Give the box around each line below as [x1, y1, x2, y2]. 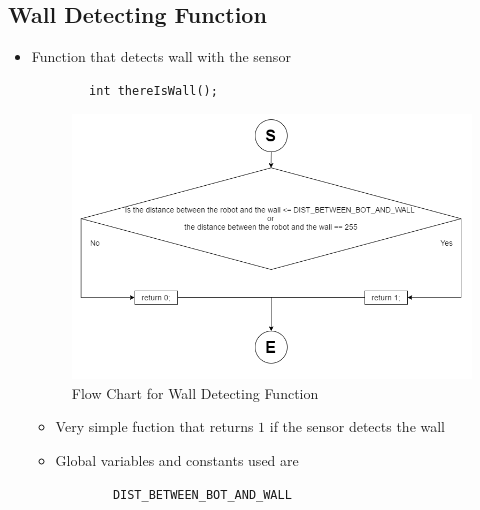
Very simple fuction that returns [55, 416, 254, 437]
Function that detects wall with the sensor [31, 46, 291, 67]
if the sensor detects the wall [269, 416, 446, 437]
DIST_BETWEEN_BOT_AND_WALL [112, 487, 292, 502]
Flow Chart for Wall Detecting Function [71, 382, 319, 403]
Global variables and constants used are [55, 450, 299, 470]
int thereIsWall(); [89, 83, 218, 98]
